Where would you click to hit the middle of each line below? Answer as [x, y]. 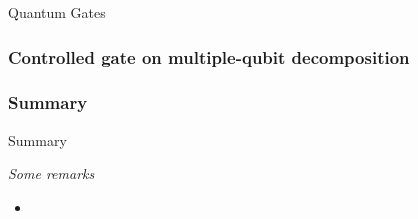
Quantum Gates [57, 12]
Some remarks [51, 173]
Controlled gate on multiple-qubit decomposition [209, 56]
